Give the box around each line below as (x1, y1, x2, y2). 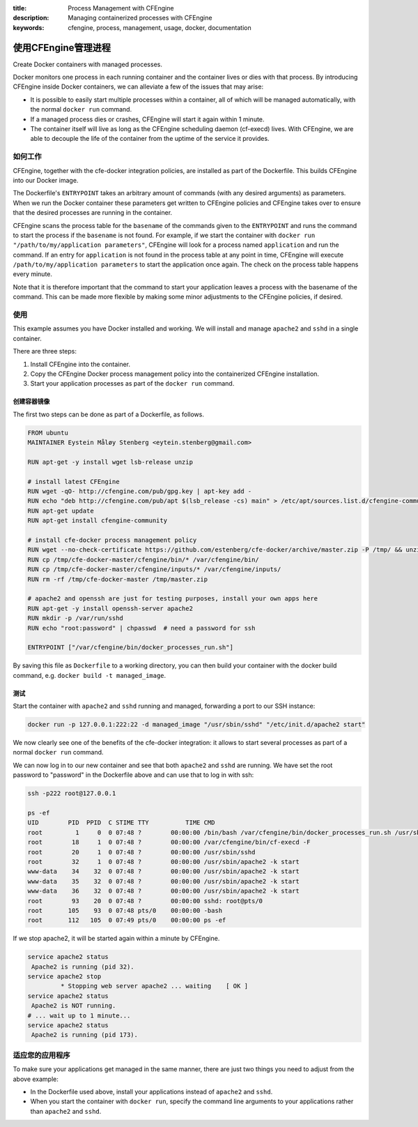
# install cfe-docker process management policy (27, 536, 197, 544)
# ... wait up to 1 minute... (27, 1011, 131, 1020)
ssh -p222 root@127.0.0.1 (27, 789, 116, 798)
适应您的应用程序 (13, 1050, 70, 1060)
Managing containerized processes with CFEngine (68, 14, 212, 22)
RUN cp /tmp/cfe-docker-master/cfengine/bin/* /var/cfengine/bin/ (27, 555, 259, 563)
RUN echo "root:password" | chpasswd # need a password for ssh (27, 624, 256, 632)
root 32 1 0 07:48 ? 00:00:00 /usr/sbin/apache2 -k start (27, 858, 300, 865)
